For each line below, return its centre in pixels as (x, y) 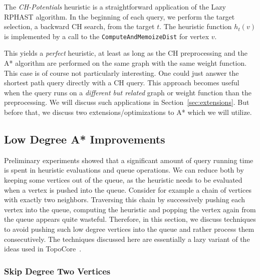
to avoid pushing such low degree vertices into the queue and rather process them (129, 229)
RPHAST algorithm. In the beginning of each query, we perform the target (119, 16)
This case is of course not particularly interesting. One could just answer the (121, 73)
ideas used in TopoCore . (43, 249)
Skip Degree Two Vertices (57, 271)
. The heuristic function (196, 26)
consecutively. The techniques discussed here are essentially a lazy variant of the (127, 239)
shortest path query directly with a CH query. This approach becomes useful (122, 83)
